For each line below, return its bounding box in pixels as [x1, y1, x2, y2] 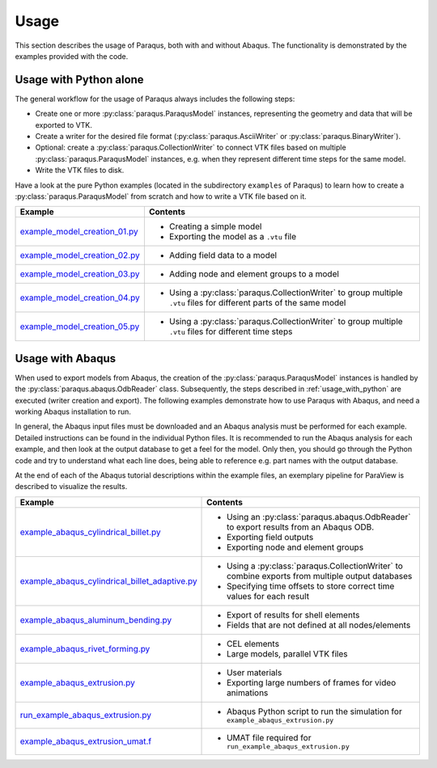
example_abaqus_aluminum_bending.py [19, 614, 172, 626]
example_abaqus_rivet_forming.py [19, 643, 151, 654]
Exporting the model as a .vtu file [168, 231, 297, 243]
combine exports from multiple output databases [227, 570, 413, 581]
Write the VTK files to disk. [35, 166, 125, 175]
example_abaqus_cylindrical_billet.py [19, 526, 161, 538]
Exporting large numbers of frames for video [227, 677, 397, 688]
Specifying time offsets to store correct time [227, 580, 395, 592]
